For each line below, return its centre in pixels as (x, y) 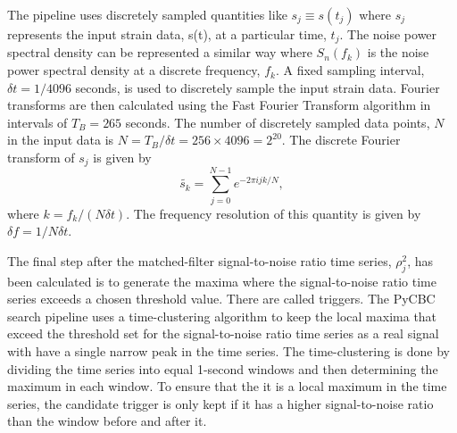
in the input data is (61, 140)
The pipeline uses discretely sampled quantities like (147, 14)
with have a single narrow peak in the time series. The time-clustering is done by (228, 350)
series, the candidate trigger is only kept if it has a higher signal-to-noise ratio (220, 403)
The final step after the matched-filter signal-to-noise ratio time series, (199, 260)
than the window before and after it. (107, 421)
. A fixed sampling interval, (350, 70)
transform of (41, 158)
